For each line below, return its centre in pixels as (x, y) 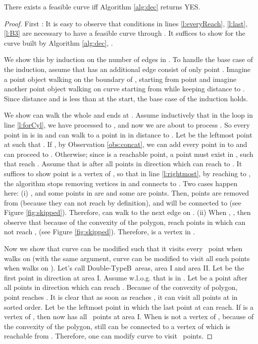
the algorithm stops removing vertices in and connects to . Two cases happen (121, 183)
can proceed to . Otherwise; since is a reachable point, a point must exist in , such (129, 154)
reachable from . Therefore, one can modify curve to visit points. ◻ (108, 336)
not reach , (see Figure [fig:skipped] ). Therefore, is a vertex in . (100, 232)
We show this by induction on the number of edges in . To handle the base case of (129, 59)
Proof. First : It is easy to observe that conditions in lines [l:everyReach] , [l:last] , (126, 23)
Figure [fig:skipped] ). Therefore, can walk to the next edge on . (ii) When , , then (128, 212)
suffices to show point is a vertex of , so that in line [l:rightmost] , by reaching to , (127, 173)
